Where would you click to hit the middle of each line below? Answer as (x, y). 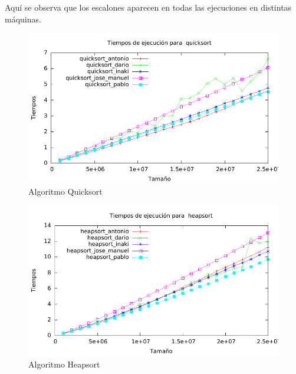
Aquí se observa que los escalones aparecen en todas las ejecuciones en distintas (148, 7)
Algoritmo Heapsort (64, 364)
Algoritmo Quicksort (65, 191)
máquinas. (23, 19)
